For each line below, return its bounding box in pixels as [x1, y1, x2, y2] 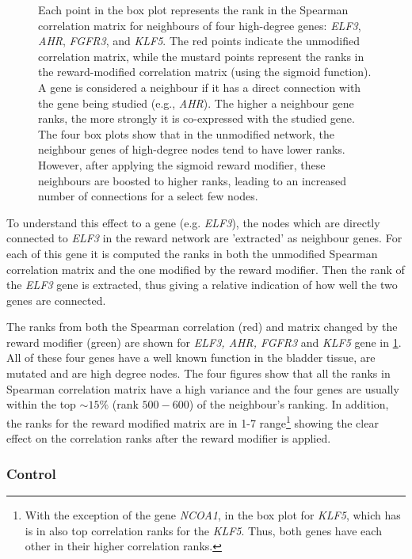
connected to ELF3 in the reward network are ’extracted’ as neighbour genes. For [6, 230, 402, 246]
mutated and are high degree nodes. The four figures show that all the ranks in [6, 365, 391, 382]
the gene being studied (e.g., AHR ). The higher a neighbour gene [38, 94, 354, 111]
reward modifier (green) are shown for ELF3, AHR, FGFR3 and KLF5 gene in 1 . [6, 333, 402, 350]
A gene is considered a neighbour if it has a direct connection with [38, 78, 361, 95]
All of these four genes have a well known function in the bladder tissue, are [6, 349, 376, 366]
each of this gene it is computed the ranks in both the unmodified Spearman [6, 245, 378, 261]
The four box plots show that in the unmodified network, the [38, 125, 334, 142]
